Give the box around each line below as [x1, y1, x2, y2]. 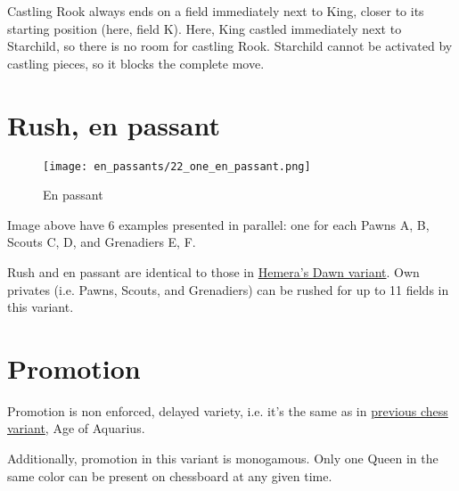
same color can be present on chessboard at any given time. [7, 466, 332, 485]
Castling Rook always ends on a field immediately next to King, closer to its [7, 2, 424, 20]
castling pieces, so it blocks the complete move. [7, 53, 265, 72]
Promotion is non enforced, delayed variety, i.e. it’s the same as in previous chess [7, 401, 448, 420]
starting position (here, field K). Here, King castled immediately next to [7, 19, 402, 37]
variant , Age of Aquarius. [7, 419, 145, 438]
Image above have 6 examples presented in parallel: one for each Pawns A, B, [7, 215, 430, 233]
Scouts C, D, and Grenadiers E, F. [7, 233, 196, 251]
